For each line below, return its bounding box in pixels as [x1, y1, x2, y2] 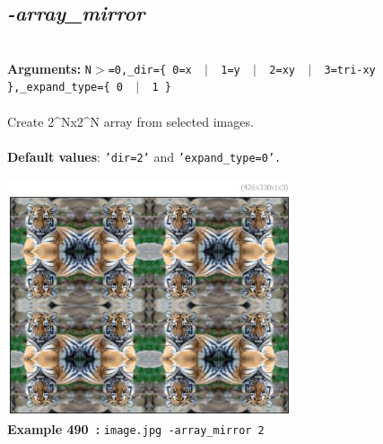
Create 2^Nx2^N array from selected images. [7, 111, 254, 130]
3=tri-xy [324, 63, 376, 76]
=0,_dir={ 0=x [108, 63, 192, 76]
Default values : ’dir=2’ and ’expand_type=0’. [7, 147, 282, 165]
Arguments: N [7, 58, 92, 77]
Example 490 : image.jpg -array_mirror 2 [7, 419, 265, 438]
